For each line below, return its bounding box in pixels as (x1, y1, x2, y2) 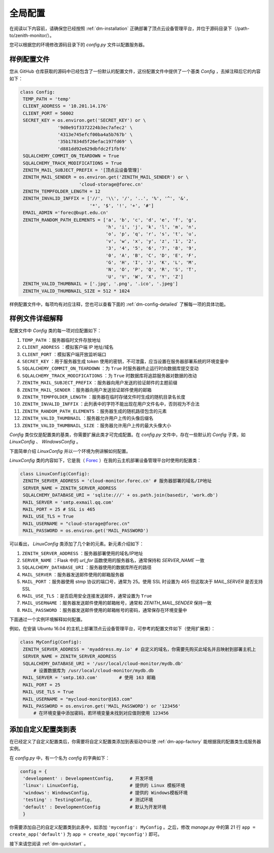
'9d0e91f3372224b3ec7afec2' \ (57, 124, 133, 130)
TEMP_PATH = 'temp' (23, 96, 71, 102)
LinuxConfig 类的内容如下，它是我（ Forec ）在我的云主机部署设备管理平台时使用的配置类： (9, 457, 201, 464)
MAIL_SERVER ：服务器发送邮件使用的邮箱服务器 (22, 571, 124, 577)
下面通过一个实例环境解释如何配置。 (9, 616, 85, 622)
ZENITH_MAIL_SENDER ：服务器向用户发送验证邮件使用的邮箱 (22, 386, 152, 393)
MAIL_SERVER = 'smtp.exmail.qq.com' (23, 499, 114, 505)
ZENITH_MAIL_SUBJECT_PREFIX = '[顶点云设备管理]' (23, 167, 143, 173)
